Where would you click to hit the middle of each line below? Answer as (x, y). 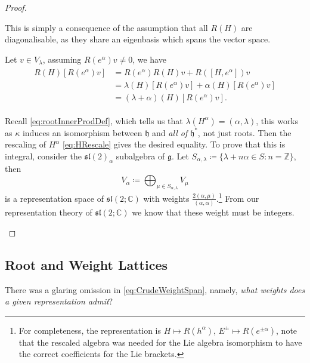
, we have (149, 59)
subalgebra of (140, 156)
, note (287, 330)
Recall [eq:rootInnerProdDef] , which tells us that (94, 120)
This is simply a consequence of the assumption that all (106, 27)
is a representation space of (54, 198)
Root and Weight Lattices (86, 264)
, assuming (62, 59)
